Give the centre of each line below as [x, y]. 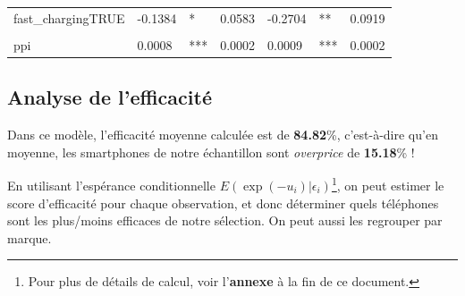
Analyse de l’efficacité [110, 97]
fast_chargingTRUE [69, 17]
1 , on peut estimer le [388, 184]
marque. [30, 237]
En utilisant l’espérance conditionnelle [111, 185]
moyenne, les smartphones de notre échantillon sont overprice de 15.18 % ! [211, 152]
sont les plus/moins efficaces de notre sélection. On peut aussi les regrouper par [225, 220]
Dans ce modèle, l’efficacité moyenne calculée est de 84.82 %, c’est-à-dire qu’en [223, 135]
